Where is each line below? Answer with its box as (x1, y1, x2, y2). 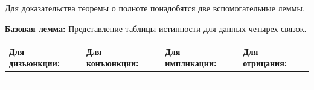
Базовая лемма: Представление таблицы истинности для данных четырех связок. (5, 22, 307, 34)
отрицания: (243, 57, 287, 69)
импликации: (165, 57, 217, 69)
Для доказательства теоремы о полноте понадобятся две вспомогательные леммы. (5, 2, 305, 14)
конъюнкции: (86, 57, 139, 69)
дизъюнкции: (9, 57, 60, 69)
